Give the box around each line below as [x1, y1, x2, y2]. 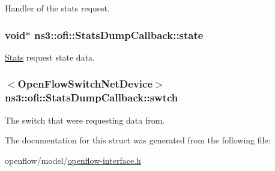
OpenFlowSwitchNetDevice [17, 76, 153, 91]
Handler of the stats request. [5, 2, 110, 14]
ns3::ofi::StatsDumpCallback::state [34, 27, 204, 42]
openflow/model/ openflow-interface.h [5, 154, 141, 166]
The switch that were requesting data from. [5, 113, 165, 126]
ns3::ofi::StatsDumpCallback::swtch [5, 90, 178, 105]
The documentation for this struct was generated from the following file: [5, 134, 271, 146]
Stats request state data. [5, 50, 95, 63]
